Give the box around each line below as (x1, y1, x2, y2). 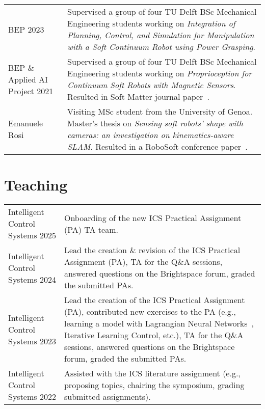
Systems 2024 (8, 273, 56, 285)
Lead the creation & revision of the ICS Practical (64, 244, 241, 256)
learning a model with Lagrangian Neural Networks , (64, 317, 254, 330)
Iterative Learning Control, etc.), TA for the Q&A (64, 329, 244, 341)
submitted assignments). (64, 391, 151, 403)
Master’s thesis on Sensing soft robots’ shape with (67, 117, 243, 129)
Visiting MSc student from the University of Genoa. (67, 105, 253, 117)
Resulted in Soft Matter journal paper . (67, 91, 209, 102)
